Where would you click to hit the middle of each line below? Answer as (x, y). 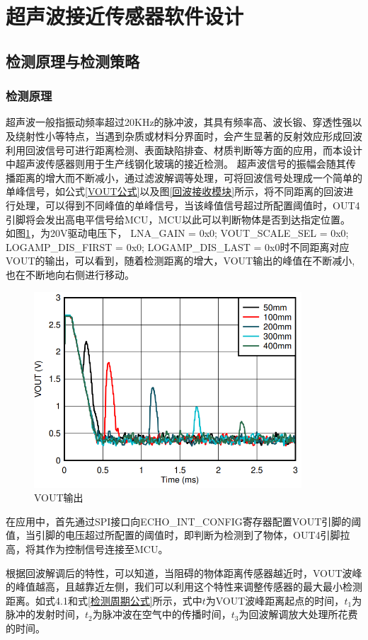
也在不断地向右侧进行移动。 (70, 274)
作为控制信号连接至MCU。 (107, 548)
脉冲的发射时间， (45, 614)
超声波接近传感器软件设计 (125, 16)
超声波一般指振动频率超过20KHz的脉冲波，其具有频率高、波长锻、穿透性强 (179, 122)
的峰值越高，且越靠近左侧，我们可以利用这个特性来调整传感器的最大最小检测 (184, 587)
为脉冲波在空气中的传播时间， (162, 614)
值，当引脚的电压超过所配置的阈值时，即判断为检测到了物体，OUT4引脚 (173, 535)
